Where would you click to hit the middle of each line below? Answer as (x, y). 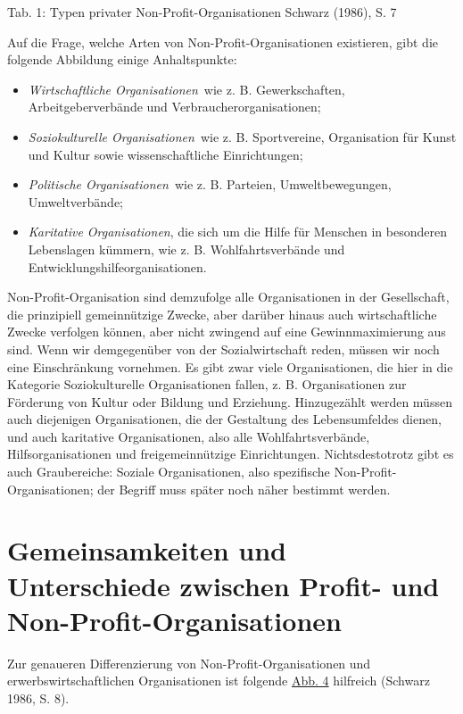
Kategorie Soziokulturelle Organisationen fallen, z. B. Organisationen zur (207, 384)
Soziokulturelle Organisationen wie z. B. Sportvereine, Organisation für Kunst (242, 136)
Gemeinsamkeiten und (147, 550)
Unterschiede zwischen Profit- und (223, 585)
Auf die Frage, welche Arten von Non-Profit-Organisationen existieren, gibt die (223, 42)
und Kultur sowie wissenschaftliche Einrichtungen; (165, 154)
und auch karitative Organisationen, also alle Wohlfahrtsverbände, (189, 436)
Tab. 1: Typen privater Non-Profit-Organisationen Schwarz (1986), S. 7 (202, 12)
